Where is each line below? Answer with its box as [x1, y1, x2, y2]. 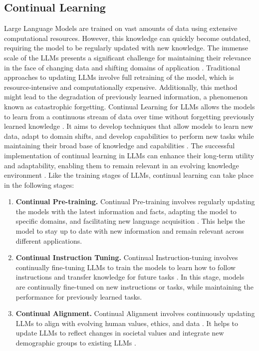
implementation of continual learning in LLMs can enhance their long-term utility [4, 150, 255, 160]
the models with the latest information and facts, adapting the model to [15, 206, 237, 216]
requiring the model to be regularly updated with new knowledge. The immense [4, 42, 249, 53]
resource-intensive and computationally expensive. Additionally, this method [4, 81, 238, 92]
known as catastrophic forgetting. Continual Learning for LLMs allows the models [4, 101, 255, 111]
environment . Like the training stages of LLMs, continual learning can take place [4, 170, 254, 180]
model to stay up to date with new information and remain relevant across [15, 226, 244, 236]
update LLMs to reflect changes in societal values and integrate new [15, 328, 224, 338]
